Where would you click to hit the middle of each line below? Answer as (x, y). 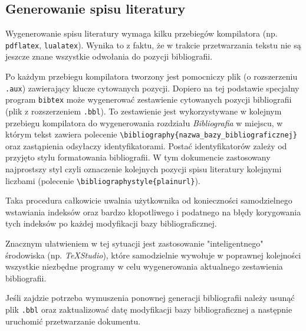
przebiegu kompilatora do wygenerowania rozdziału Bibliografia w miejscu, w (144, 122)
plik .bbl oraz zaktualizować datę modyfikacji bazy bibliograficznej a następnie (149, 309)
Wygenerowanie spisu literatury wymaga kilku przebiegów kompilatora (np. (142, 33)
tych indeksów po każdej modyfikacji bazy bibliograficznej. (111, 223)
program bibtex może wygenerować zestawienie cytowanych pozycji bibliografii (149, 99)
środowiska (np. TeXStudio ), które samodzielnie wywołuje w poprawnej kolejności (153, 255)
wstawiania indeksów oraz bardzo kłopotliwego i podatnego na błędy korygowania (153, 212)
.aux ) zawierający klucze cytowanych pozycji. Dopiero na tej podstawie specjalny (152, 88)
